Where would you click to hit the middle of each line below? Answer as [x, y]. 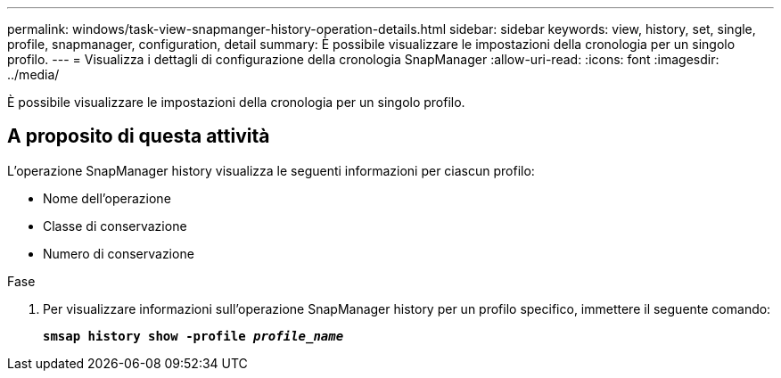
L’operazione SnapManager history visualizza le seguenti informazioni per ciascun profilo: [271, 170]
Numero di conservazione [119, 253]
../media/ [33, 74]
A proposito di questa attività [139, 136]
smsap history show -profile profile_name [193, 336]
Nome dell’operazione [107, 198]
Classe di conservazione [115, 226]
